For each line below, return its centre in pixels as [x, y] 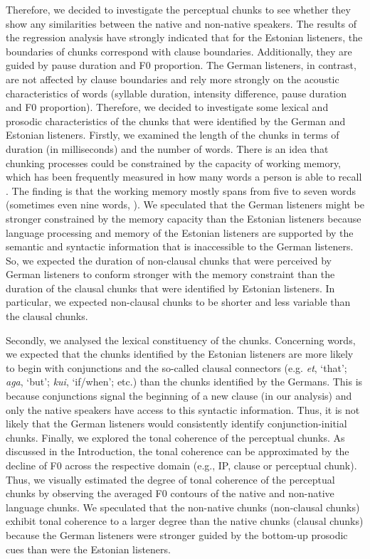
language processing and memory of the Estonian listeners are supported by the [180, 232]
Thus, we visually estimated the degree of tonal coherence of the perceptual [170, 479]
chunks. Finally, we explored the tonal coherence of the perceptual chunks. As [175, 437]
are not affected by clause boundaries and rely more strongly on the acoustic [173, 79]
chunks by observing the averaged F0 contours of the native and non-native [170, 493]
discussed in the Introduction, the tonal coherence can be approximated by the [178, 451]
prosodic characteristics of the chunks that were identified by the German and [176, 121]
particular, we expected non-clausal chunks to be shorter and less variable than [178, 302]
